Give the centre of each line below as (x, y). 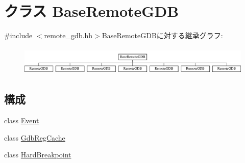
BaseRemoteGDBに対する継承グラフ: (162, 35)
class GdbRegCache (35, 137)
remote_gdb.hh (68, 35)
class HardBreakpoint (38, 155)
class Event (22, 120)
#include (18, 35)
